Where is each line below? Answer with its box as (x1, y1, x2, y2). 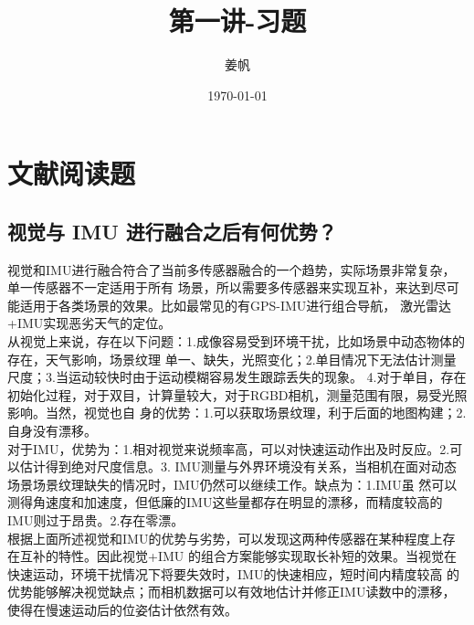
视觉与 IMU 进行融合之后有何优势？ (7, 217, 337, 245)
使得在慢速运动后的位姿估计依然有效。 (7, 599, 237, 619)
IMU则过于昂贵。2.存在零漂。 (7, 511, 184, 530)
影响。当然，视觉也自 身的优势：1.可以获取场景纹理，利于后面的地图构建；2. (7, 403, 467, 422)
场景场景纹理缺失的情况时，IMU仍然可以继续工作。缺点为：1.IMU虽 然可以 (7, 474, 458, 493)
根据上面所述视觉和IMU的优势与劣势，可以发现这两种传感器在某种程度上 (7, 528, 443, 547)
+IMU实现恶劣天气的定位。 (7, 313, 172, 333)
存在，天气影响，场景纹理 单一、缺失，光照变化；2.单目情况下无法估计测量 (7, 349, 457, 368)
